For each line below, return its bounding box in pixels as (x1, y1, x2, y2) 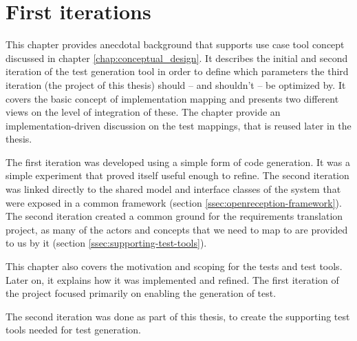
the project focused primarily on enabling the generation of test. (6, 286, 277, 300)
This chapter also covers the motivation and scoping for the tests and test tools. (6, 259, 343, 273)
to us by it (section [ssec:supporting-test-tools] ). (6, 236, 207, 250)
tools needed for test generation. (6, 322, 142, 337)
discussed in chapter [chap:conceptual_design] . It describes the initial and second (6, 50, 348, 65)
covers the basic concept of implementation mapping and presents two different (6, 91, 339, 105)
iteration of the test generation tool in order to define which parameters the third (6, 64, 349, 79)
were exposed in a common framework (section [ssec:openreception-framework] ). (6, 195, 342, 209)
